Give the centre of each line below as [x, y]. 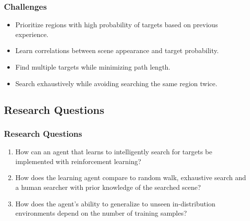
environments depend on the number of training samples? [101, 213]
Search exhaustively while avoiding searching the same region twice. [116, 83]
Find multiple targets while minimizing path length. [93, 67]
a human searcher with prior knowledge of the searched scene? [108, 187]
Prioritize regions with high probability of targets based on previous [116, 25]
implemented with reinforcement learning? [78, 161]
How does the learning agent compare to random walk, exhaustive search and [131, 177]
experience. [32, 34]
